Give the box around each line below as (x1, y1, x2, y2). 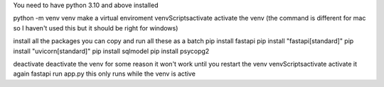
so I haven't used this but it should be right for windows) (13, 23, 178, 32)
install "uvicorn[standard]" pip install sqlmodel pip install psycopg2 (13, 47, 210, 55)
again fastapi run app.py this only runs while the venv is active (13, 69, 196, 78)
